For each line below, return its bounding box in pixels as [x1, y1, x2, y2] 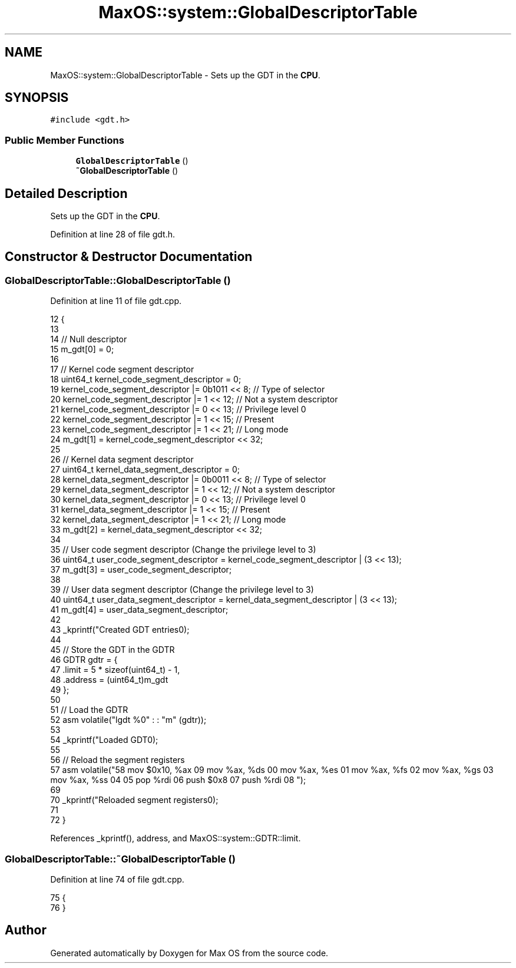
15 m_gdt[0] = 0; [50, 344, 114, 355]
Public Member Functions [5, 134, 124, 146]
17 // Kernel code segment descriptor [50, 364, 194, 375]
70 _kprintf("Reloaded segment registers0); [50, 795, 219, 805]
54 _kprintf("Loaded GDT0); [50, 735, 158, 745]
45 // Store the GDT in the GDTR [50, 645, 175, 655]
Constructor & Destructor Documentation [5, 249, 253, 265]
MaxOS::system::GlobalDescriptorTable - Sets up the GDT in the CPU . [50, 70, 320, 80]
